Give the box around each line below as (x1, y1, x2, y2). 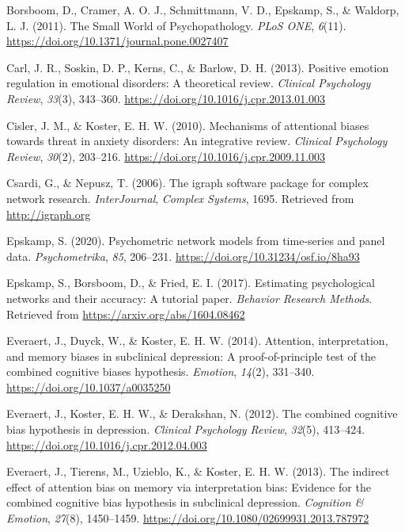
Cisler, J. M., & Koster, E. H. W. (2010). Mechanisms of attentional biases (6, 117, 369, 133)
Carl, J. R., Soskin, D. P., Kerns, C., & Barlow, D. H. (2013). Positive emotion (6, 59, 389, 75)
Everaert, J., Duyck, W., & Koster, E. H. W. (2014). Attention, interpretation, (6, 332, 388, 349)
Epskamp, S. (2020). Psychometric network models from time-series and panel (6, 232, 385, 249)
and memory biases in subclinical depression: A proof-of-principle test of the (6, 347, 376, 364)
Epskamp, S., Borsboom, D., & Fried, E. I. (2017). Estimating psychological (6, 274, 375, 291)
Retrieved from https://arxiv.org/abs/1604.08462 (6, 305, 245, 322)
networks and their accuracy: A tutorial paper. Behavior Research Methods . (6, 289, 373, 306)
